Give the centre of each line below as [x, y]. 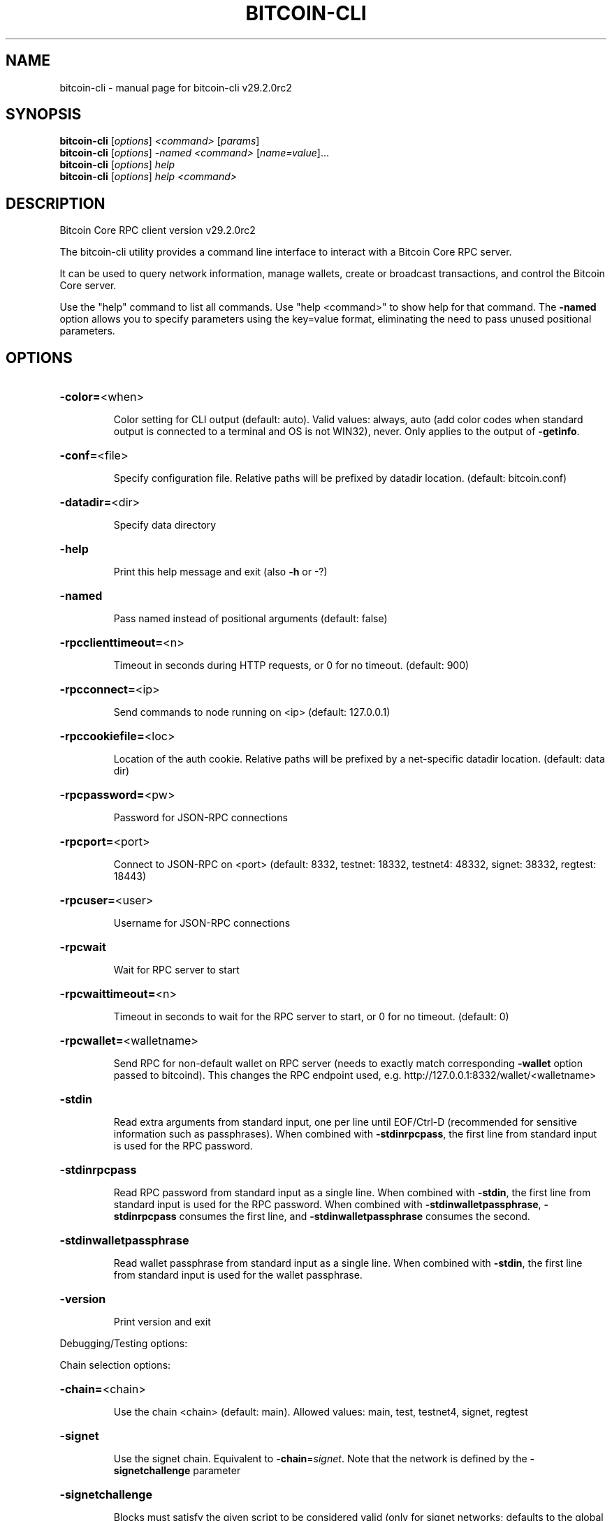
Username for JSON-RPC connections [202, 923]
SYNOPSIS [44, 115]
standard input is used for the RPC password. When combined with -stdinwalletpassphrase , [327, 1205]
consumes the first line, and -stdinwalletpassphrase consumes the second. [355, 1217]
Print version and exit [162, 1322]
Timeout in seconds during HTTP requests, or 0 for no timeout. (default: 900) [291, 666]
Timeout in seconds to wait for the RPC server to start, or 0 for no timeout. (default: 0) [311, 1017]
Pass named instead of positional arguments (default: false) [250, 619]
